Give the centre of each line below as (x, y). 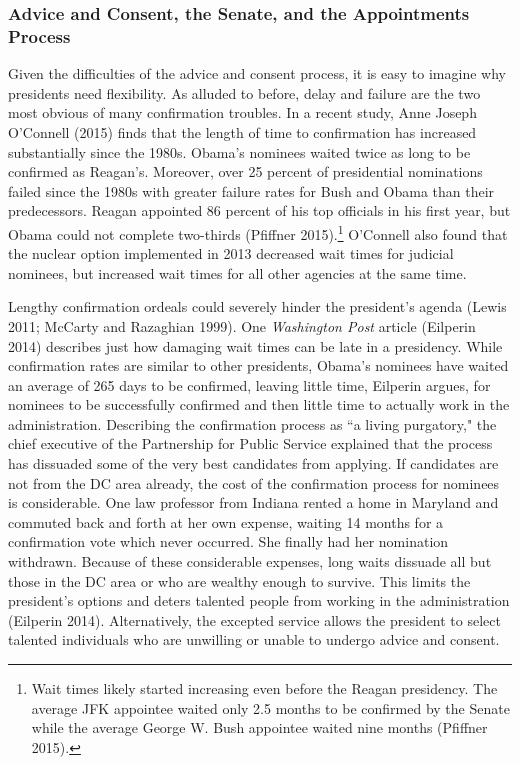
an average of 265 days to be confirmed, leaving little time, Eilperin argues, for (249, 384)
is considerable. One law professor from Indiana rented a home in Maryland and (253, 502)
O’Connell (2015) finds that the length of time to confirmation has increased (242, 131)
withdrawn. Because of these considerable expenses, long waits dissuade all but (250, 561)
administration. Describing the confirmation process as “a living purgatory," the (252, 423)
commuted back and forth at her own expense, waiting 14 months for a (226, 521)
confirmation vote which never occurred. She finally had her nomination (228, 541)
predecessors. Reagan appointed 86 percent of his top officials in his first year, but (259, 210)
